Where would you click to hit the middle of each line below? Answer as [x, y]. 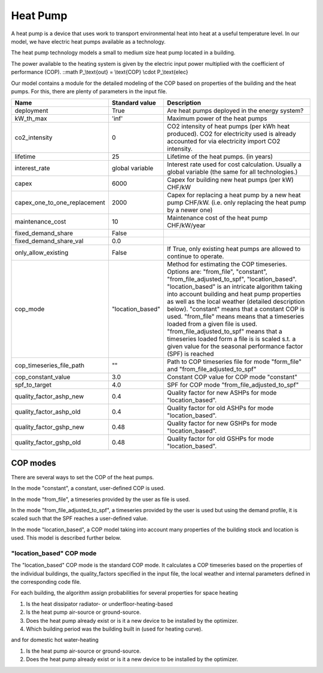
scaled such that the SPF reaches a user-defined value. [80, 518]
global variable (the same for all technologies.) [232, 172]
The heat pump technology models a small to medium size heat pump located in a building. [123, 53]
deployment [31, 111]
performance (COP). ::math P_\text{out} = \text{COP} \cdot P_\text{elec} [100, 72]
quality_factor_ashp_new [49, 396]
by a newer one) [190, 210]
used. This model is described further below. [66, 538]
